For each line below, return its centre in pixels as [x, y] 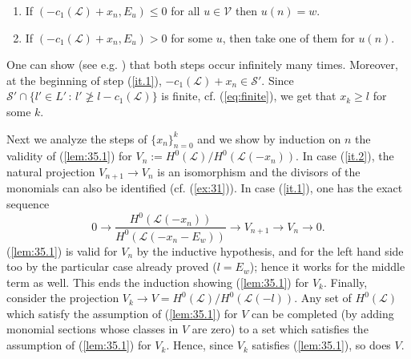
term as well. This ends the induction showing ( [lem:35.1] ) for [158, 282]
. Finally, [345, 282]
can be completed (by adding [323, 313]
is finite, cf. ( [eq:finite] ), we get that [249, 96]
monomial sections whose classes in [93, 329]
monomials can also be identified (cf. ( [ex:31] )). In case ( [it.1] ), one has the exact [205, 188]
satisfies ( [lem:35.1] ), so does [321, 345]
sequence [28, 204]
